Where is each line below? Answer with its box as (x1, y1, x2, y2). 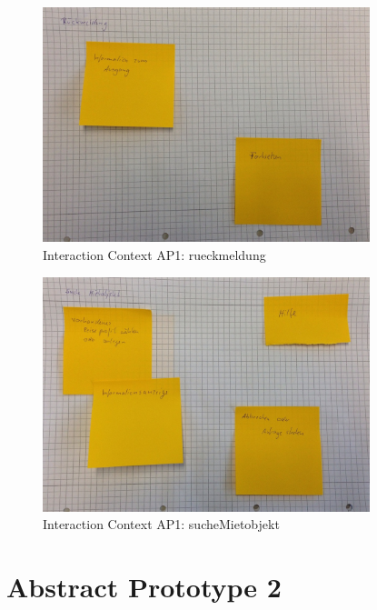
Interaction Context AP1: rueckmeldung (43, 245, 266, 264)
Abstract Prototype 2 (6, 568, 282, 605)
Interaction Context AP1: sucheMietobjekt (43, 515, 280, 534)
